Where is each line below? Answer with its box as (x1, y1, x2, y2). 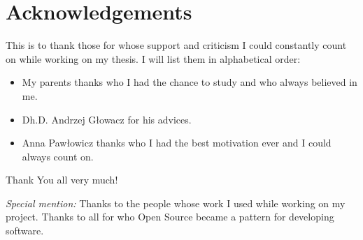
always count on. (22, 149, 94, 163)
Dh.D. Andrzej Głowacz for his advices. (22, 112, 192, 126)
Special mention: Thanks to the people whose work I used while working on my (6, 195, 346, 210)
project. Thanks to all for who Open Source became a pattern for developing (6, 209, 334, 224)
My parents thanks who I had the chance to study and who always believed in (22, 75, 357, 89)
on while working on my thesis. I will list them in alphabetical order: (6, 51, 301, 66)
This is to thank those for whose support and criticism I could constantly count (6, 38, 347, 52)
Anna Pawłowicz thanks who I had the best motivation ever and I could (22, 135, 332, 150)
